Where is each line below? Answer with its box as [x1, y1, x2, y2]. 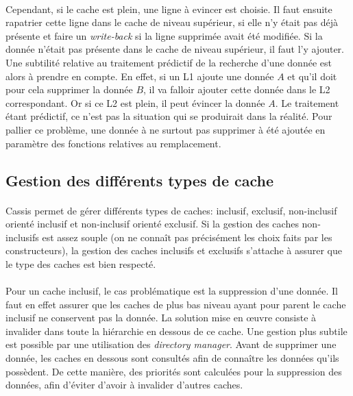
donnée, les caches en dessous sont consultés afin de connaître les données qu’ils [5, 351, 339, 365]
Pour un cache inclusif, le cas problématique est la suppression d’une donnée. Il [5, 284, 338, 298]
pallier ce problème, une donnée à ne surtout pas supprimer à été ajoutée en [5, 122, 326, 136]
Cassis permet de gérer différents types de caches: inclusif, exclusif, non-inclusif [5, 203, 337, 217]
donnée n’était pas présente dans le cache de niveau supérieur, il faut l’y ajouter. [5, 42, 344, 56]
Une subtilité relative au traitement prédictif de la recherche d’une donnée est [5, 55, 332, 69]
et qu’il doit [287, 69, 337, 83]
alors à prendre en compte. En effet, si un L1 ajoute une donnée [5, 69, 274, 83]
